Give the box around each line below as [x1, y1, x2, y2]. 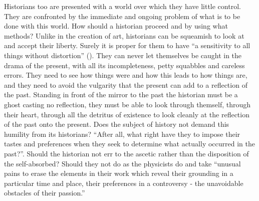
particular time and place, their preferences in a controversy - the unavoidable [4, 177, 243, 188]
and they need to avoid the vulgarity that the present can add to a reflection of [4, 79, 247, 90]
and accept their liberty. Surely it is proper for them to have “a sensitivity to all [4, 40, 250, 51]
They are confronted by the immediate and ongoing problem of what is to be [4, 11, 240, 21]
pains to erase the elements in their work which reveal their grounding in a [4, 168, 233, 178]
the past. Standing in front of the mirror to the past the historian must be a [4, 89, 238, 100]
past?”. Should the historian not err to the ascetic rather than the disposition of [4, 148, 249, 158]
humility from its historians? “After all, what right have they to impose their [4, 128, 240, 139]
